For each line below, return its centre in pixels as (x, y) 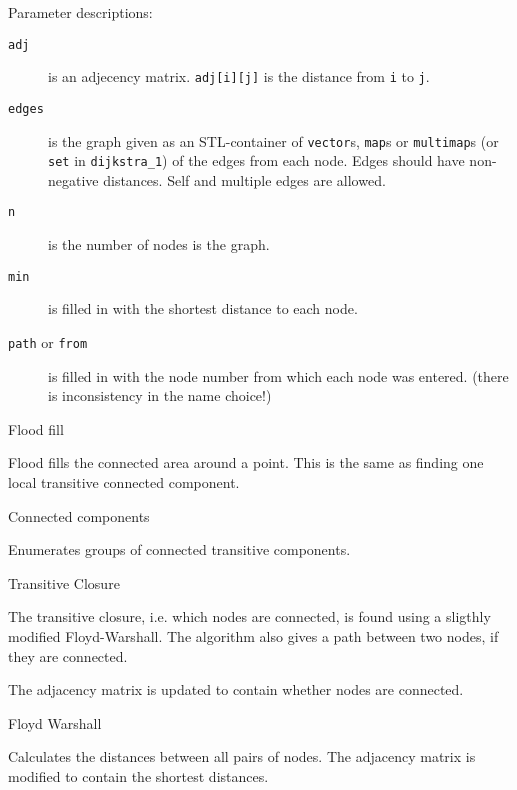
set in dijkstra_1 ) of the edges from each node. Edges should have (256, 160)
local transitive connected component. (124, 482)
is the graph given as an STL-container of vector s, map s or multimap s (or (273, 140)
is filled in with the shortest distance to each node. (203, 308)
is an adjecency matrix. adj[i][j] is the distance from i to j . (239, 76)
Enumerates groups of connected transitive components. (179, 549)
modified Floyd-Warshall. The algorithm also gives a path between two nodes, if (253, 635)
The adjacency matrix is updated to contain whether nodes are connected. (236, 689)
